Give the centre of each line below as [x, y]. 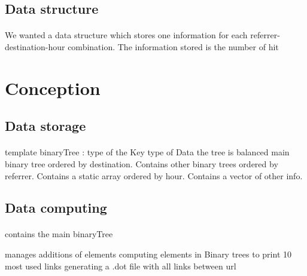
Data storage [45, 126]
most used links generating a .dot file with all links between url [121, 266]
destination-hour [35, 46]
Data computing [56, 208]
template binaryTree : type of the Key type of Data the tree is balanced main [147, 152]
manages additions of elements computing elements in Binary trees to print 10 [148, 254]
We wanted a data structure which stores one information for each [126, 35]
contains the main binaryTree [59, 234]
